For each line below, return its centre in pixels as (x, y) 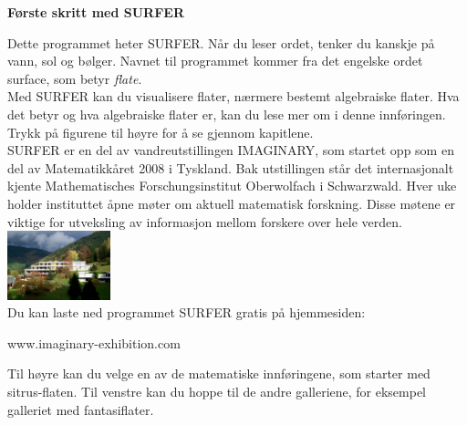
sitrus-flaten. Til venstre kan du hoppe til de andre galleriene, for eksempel (217, 391)
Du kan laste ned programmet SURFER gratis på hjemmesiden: (187, 312)
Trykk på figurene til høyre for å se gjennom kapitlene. (161, 132)
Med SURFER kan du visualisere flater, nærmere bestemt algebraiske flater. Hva (233, 96)
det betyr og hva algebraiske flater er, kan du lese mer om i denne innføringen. (227, 114)
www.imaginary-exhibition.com (94, 342)
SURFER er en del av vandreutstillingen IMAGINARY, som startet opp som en (231, 150)
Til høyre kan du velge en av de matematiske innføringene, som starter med (219, 373)
